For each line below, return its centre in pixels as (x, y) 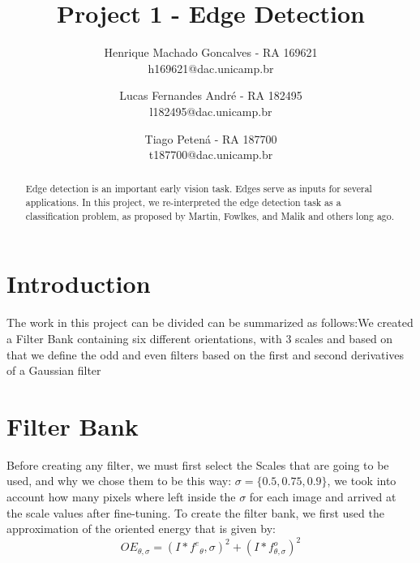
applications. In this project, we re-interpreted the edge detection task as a (183, 202)
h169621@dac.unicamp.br (211, 68)
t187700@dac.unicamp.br (211, 155)
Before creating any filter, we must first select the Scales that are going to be (198, 464)
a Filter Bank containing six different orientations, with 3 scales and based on (200, 338)
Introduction (79, 284)
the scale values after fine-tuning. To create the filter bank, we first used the (195, 512)
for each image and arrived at (323, 497)
